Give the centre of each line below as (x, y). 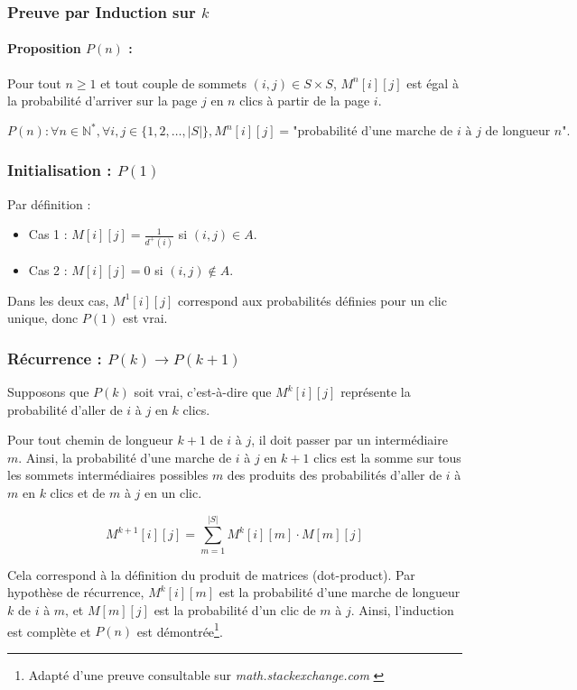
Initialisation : (60, 170)
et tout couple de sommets (174, 83)
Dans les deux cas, (58, 300)
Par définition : (49, 203)
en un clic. (173, 493)
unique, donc (43, 318)
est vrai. (145, 318)
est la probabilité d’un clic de (235, 609)
